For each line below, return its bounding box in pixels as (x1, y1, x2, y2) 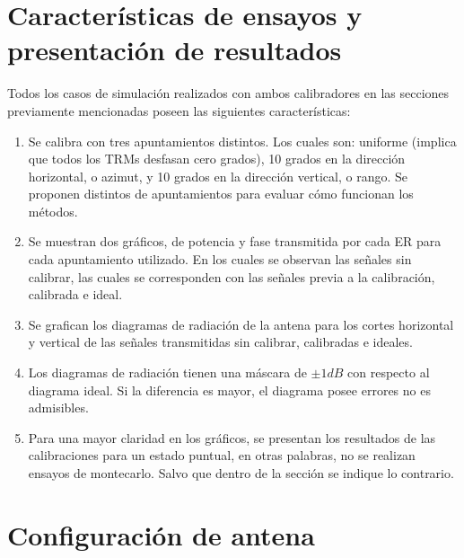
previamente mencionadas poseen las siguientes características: (7, 101, 351, 120)
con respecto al (347, 363, 430, 382)
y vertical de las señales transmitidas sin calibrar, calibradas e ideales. (28, 332, 413, 351)
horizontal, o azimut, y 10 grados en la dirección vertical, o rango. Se (28, 166, 408, 185)
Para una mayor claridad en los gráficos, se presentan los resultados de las (28, 428, 436, 447)
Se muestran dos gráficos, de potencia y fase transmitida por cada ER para (28, 232, 442, 251)
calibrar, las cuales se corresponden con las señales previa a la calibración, (28, 267, 435, 286)
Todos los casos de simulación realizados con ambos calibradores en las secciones (7, 84, 450, 102)
